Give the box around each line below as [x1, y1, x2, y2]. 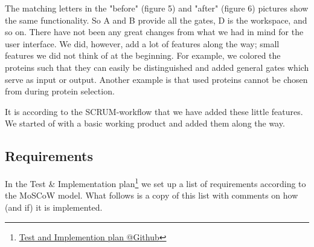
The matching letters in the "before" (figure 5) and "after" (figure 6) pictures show [5, 2, 309, 14]
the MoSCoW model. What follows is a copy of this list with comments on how [5, 189, 298, 202]
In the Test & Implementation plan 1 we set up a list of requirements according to [5, 176, 306, 189]
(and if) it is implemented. [5, 200, 103, 213]
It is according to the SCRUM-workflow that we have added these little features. [5, 105, 303, 117]
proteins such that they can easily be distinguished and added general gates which [5, 61, 309, 73]
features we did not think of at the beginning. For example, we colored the [5, 49, 281, 62]
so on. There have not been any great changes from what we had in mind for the [5, 25, 304, 38]
